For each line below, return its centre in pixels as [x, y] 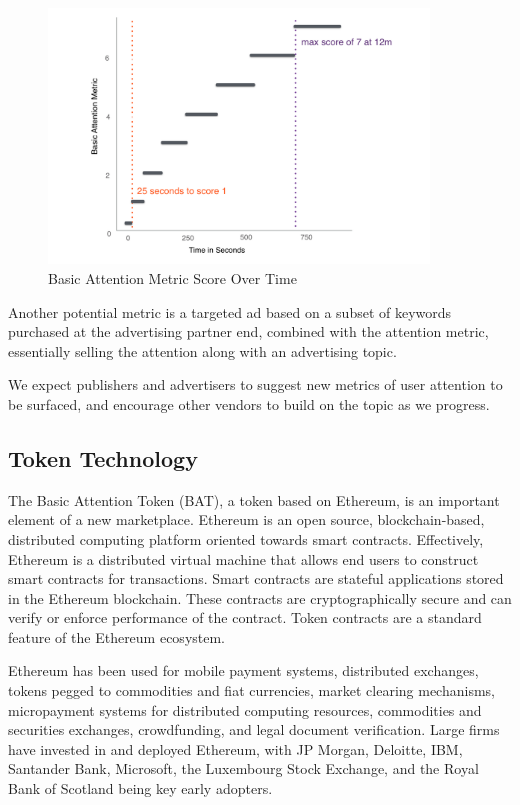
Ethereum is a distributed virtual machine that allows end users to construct [243, 558]
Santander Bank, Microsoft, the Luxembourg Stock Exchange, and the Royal [243, 768]
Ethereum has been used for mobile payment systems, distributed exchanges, [243, 670]
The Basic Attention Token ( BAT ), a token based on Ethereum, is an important [254, 499]
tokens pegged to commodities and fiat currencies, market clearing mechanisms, [251, 690]
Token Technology [103, 457]
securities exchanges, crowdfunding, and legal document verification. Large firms [254, 729]
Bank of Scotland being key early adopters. [140, 788]
